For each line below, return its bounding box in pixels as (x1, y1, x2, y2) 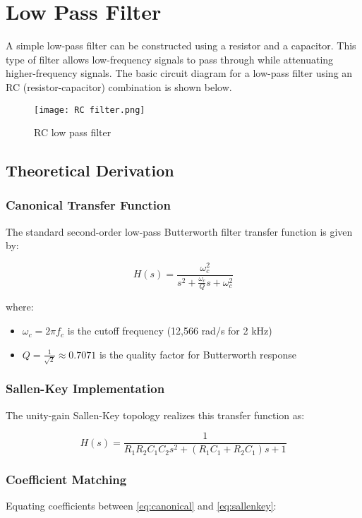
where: (6, 299, 34, 314)
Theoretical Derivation (6, 159, 174, 181)
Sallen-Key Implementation (6, 380, 165, 397)
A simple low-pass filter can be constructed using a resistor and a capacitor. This (6, 38, 356, 53)
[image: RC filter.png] (34, 104, 145, 115)
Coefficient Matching (6, 471, 127, 488)
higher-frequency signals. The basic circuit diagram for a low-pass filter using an (6, 66, 353, 80)
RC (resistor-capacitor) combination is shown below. (6, 79, 232, 94)
